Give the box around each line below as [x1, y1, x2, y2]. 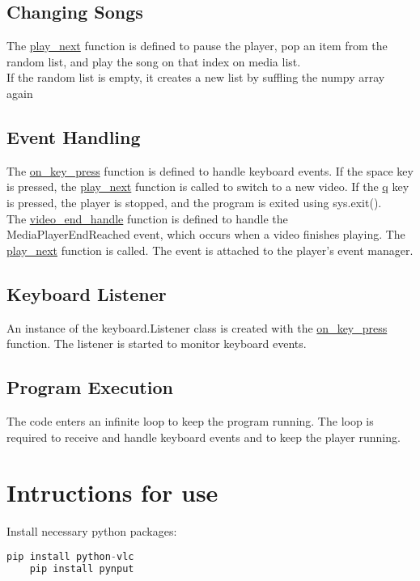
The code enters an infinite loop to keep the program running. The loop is [6, 412, 374, 429]
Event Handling [6, 124, 141, 149]
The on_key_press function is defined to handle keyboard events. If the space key [6, 162, 414, 179]
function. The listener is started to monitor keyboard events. [6, 335, 307, 352]
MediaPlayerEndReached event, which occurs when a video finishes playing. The [6, 226, 405, 243]
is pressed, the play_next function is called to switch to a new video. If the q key [6, 178, 409, 195]
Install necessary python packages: [6, 523, 177, 540]
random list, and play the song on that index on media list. [6, 53, 301, 70]
